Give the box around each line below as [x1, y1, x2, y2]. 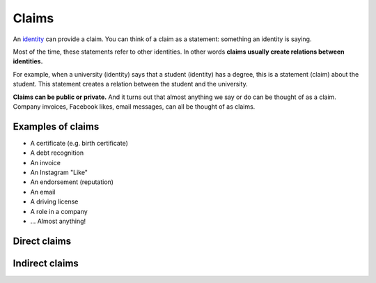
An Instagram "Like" [30, 168, 88, 176]
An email [30, 188, 56, 196]
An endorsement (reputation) [30, 178, 114, 186]
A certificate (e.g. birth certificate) [30, 139, 129, 147]
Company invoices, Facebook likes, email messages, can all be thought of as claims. [13, 102, 256, 111]
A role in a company [30, 207, 88, 215]
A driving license [30, 197, 79, 206]
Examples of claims [13, 121, 100, 132]
